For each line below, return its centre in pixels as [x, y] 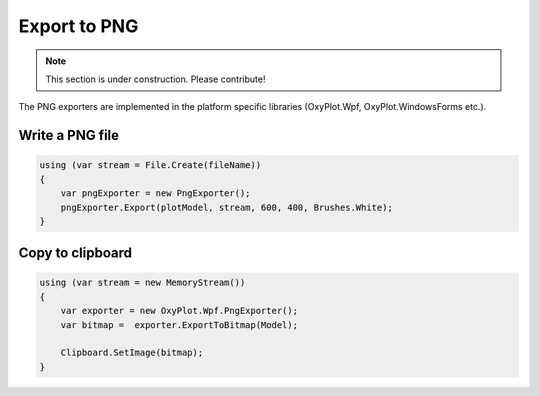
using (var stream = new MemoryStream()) [142, 283]
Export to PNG [78, 26]
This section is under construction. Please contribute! [155, 79]
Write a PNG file [69, 135]
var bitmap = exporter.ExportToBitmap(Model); [179, 324]
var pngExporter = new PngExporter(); [155, 193]
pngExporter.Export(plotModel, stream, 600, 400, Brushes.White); [227, 207]
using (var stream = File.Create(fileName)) [150, 165]
